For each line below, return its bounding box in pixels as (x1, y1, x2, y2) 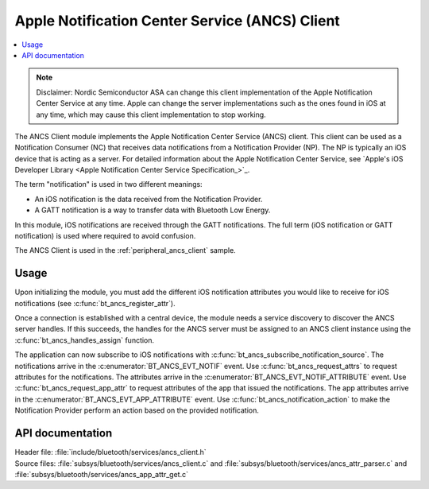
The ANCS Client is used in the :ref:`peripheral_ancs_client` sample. (14, 246, 236, 255)
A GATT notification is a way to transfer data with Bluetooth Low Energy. (34, 205, 271, 215)
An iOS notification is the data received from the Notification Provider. (34, 194, 263, 204)
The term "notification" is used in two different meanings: (14, 180, 203, 189)
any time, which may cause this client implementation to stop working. (36, 110, 266, 119)
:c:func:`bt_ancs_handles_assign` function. (14, 335, 155, 345)
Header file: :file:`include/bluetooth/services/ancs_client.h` (14, 448, 207, 457)
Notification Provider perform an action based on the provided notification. (14, 406, 260, 415)
